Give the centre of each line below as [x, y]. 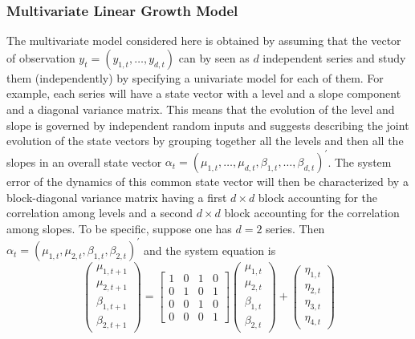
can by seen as [214, 57]
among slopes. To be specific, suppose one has [119, 229]
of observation [41, 57]
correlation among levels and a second [100, 213]
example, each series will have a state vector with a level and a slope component [204, 93]
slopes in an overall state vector [84, 161]
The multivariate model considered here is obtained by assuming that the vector [204, 40]
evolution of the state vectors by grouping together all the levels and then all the [205, 141]
